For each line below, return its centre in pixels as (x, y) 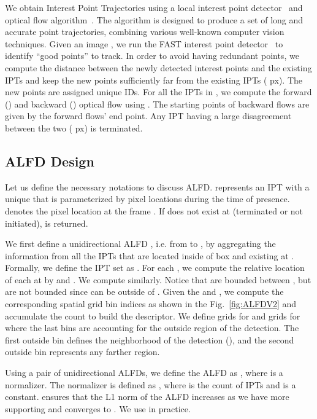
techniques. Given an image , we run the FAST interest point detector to (144, 43)
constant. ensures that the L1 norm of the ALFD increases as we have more (147, 397)
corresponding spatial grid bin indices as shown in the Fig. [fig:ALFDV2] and (151, 304)
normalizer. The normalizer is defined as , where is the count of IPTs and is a (151, 384)
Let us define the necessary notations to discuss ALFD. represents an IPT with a (157, 186)
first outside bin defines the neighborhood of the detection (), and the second (150, 339)
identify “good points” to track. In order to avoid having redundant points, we (152, 56)
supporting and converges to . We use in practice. (98, 408)
